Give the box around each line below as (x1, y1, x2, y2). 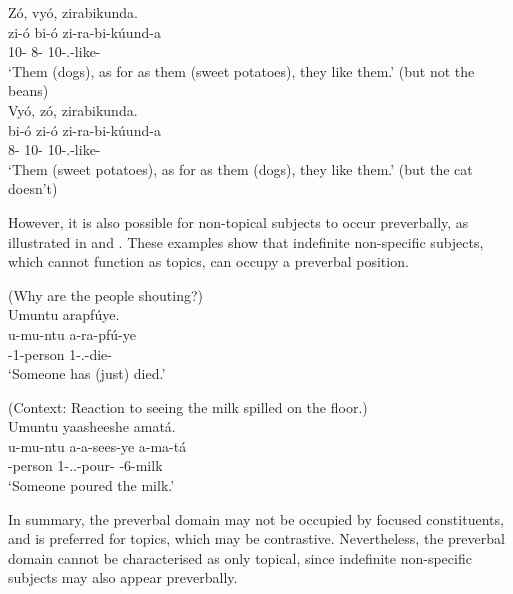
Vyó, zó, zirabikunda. (8, 99, 138, 120)
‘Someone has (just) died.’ (8, 363, 166, 384)
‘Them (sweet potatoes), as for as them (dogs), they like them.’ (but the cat (8, 158, 473, 179)
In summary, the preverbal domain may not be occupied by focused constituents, (8, 508, 504, 529)
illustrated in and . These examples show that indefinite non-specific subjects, (8, 231, 484, 252)
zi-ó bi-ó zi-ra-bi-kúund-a (8, 21, 161, 42)
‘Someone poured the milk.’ (8, 475, 175, 496)
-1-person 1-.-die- (8, 343, 112, 364)
